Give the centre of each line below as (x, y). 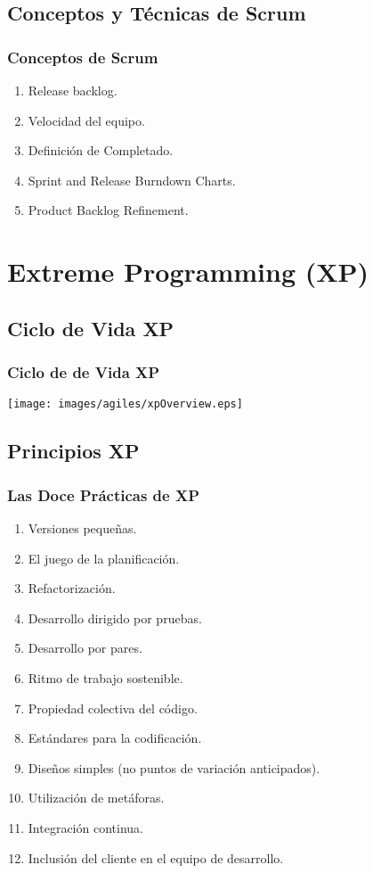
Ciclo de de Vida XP (84, 372)
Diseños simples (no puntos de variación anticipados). (174, 767)
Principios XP (73, 451)
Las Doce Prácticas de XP (104, 494)
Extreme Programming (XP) (188, 272)
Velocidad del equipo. (86, 120)
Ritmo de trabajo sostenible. (105, 677)
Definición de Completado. (101, 150)
